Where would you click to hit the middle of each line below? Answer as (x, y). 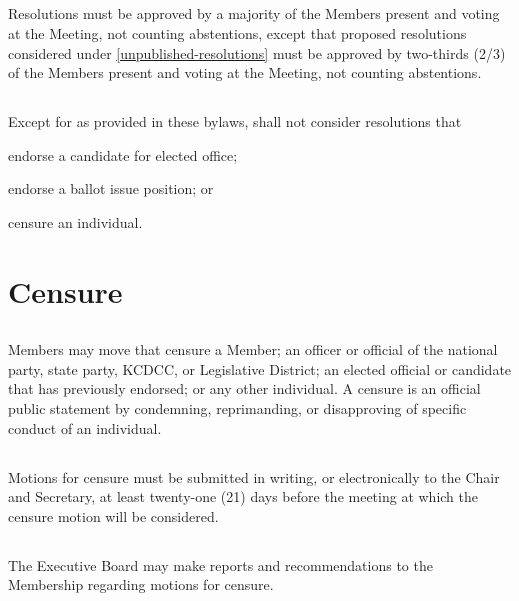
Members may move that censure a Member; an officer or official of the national (253, 349)
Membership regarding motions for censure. (141, 584)
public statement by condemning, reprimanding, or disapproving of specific (237, 408)
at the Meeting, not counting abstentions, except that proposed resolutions (237, 32)
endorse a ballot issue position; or (111, 188)
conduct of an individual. (85, 427)
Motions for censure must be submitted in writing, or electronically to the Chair (254, 476)
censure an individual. (75, 221)
